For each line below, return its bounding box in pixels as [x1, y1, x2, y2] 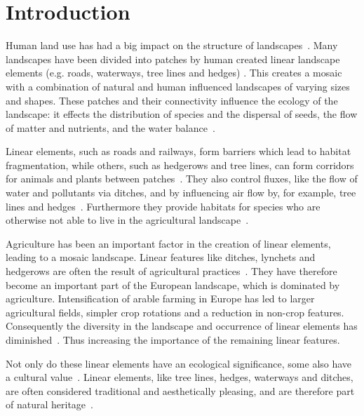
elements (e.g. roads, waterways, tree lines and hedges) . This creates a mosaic [6, 65, 342, 80]
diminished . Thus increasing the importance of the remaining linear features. [6, 333, 340, 347]
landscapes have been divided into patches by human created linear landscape [6, 51, 340, 66]
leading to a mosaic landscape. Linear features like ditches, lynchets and [6, 250, 316, 264]
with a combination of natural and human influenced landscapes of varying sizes [6, 79, 350, 93]
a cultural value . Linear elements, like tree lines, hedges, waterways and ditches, [6, 370, 353, 384]
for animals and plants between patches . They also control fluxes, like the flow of [6, 171, 358, 186]
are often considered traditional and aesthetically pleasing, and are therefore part [6, 383, 355, 398]
